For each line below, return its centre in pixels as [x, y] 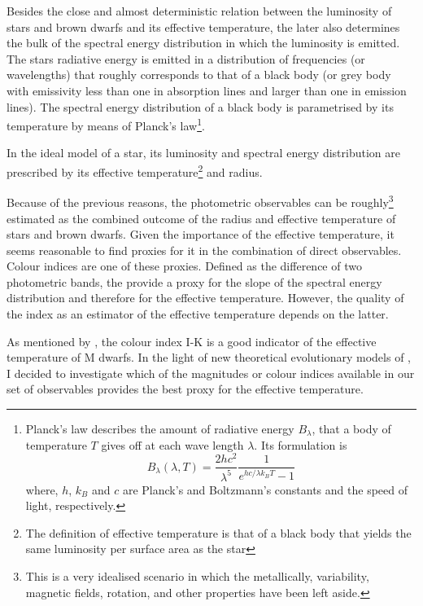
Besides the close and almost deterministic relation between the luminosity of [199, 11]
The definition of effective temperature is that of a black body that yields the [218, 532]
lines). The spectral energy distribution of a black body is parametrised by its [200, 106]
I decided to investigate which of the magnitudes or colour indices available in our [211, 373]
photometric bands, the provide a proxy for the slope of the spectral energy [194, 281]
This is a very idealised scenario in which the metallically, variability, [197, 576]
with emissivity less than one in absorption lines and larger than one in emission [207, 90]
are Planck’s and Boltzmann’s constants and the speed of [265, 489]
